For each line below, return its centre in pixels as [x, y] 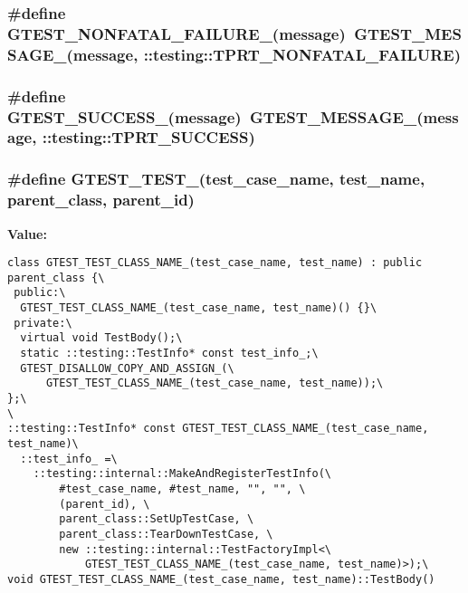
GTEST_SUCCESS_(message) [124, 116]
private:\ [43, 323]
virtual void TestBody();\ [101, 338]
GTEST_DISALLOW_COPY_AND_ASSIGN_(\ [127, 368]
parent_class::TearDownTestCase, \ [166, 534]
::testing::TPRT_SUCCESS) [148, 137]
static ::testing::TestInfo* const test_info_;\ [169, 354]
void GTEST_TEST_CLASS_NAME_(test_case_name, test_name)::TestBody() [221, 579]
